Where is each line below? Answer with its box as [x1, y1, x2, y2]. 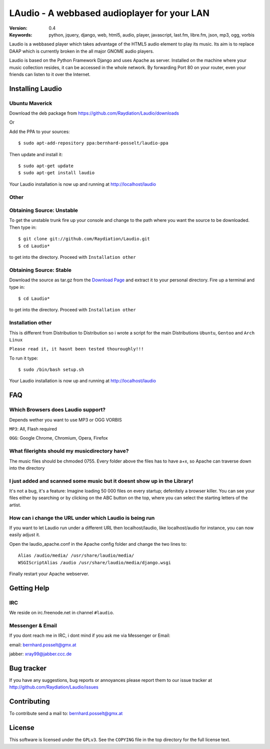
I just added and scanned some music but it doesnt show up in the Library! [9, 477, 193, 484]
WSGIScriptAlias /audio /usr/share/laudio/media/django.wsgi [18, 560, 171, 565]
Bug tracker [9, 664, 47, 672]
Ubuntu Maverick [9, 100, 52, 107]
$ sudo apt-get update [18, 163, 74, 169]
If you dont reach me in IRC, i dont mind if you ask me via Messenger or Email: [9, 632, 170, 638]
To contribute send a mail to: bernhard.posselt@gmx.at [9, 710, 123, 716]
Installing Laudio [9, 84, 62, 93]
